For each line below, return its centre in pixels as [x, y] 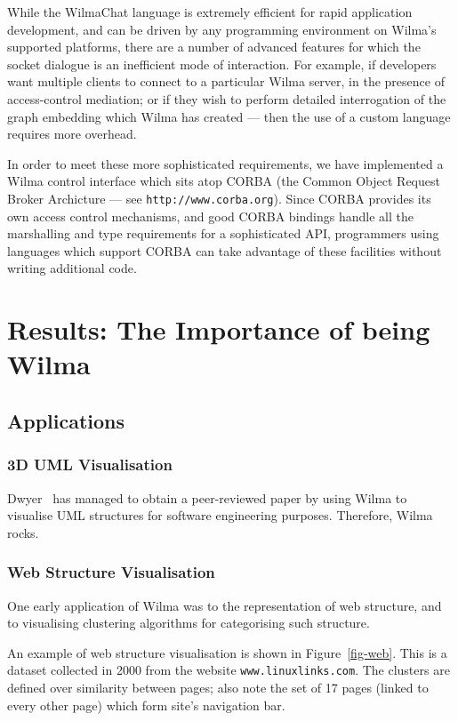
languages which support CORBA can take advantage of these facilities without [225, 250]
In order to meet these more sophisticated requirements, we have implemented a [225, 163]
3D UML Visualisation [90, 465]
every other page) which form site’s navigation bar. [146, 705]
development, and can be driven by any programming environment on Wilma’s [222, 29]
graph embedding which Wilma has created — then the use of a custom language [229, 116]
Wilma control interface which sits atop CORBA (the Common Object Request [224, 181]
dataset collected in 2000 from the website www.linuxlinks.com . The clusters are [229, 670]
